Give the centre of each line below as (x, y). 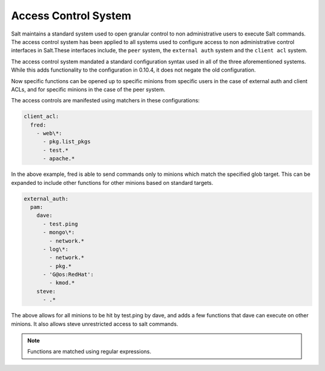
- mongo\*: (59, 232)
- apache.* (59, 159)
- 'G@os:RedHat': (69, 275)
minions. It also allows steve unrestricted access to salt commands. (95, 324)
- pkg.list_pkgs (67, 142)
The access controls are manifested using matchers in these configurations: (105, 101)
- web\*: (49, 133)
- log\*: (56, 249)
